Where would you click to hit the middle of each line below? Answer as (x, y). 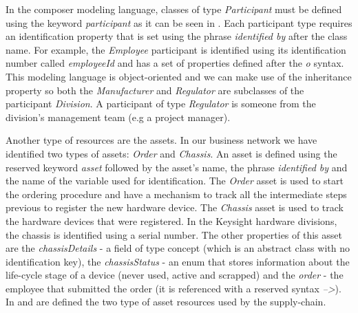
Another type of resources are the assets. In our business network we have (161, 140)
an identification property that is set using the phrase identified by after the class (177, 36)
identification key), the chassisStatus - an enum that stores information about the (178, 261)
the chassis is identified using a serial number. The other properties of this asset (174, 234)
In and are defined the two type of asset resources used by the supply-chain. (166, 302)
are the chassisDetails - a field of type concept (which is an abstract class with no (178, 248)
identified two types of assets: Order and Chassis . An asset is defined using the (171, 153)
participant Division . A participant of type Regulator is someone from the (161, 104)
